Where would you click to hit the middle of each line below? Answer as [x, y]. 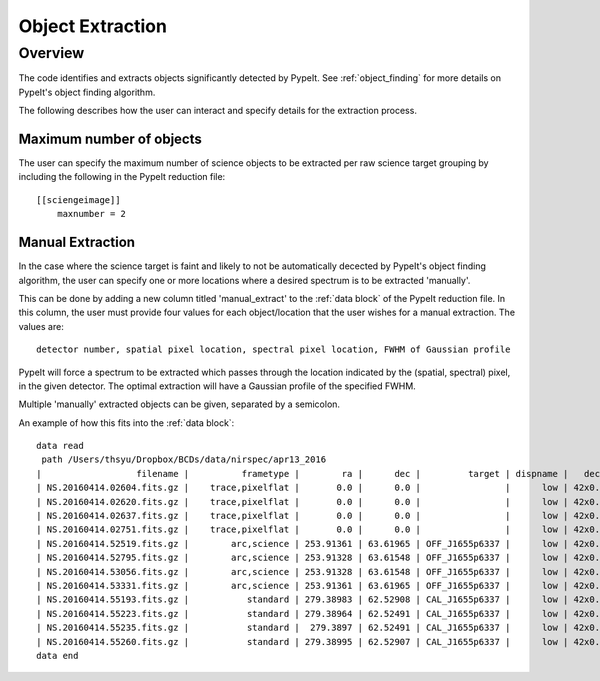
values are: [41, 326]
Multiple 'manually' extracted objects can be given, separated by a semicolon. [179, 404]
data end [57, 655]
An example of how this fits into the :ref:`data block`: [126, 422]
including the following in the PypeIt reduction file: [122, 177]
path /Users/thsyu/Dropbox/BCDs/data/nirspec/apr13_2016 [184, 459]
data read [60, 446]
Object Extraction [92, 26]
